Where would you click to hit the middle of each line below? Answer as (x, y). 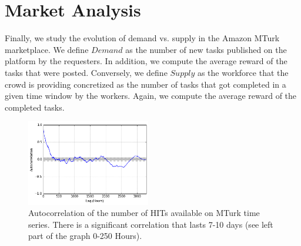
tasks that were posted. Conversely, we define (86, 72)
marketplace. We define (47, 49)
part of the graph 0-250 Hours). (85, 236)
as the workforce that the (243, 72)
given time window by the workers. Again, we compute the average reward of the (151, 96)
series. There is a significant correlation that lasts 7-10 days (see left (151, 224)
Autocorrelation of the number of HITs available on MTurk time (144, 213)
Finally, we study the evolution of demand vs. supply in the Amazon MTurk (142, 38)
